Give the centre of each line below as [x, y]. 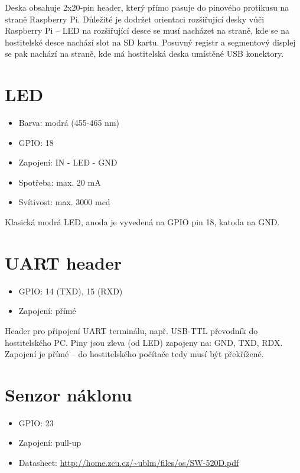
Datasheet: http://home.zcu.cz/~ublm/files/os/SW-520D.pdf [129, 463]
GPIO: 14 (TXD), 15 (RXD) [71, 291]
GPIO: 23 [36, 422]
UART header [63, 262]
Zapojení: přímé [47, 311]
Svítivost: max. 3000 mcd [64, 202]
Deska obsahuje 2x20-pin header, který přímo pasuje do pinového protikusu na [147, 7]
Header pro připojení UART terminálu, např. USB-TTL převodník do [131, 330]
